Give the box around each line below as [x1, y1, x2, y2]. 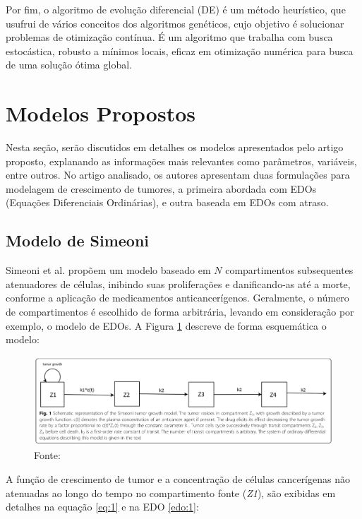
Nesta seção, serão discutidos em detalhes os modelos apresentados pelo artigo [6, 140, 344, 155]
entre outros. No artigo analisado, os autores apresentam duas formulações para [6, 167, 350, 182]
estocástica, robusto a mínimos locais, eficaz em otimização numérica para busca [6, 43, 354, 58]
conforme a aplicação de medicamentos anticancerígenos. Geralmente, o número [6, 290, 349, 305]
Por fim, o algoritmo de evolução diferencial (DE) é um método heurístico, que [6, 2, 346, 16]
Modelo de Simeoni [6, 229, 150, 251]
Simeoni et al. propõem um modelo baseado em [6, 263, 211, 278]
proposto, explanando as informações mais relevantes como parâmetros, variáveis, [6, 153, 357, 168]
